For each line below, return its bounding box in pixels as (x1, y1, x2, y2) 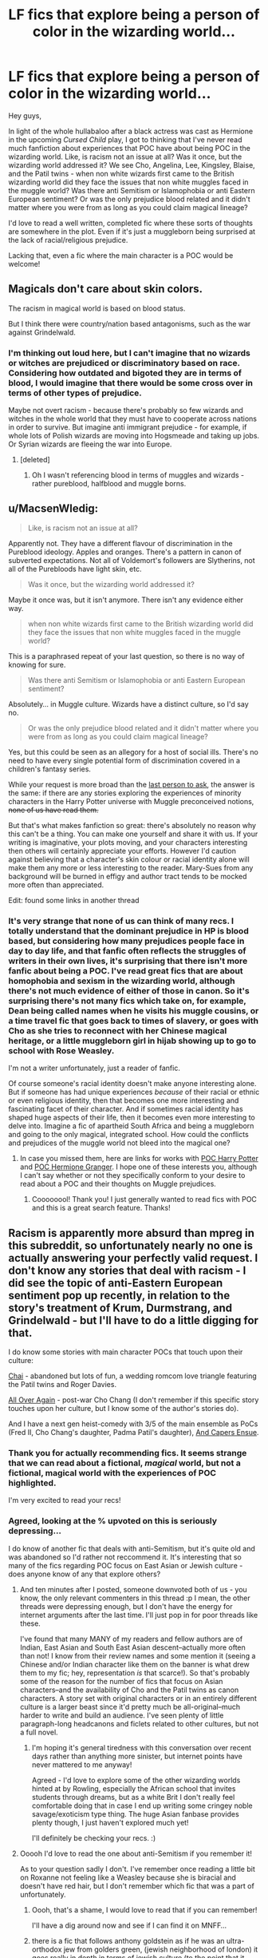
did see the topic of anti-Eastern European (8, 1276, 223, 1290)
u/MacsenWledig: (8, 501, 99, 516)
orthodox (31, 1944, 62, 1954)
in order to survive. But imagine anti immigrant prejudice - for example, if (8, 422, 247, 432)
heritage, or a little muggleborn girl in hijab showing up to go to (8, 1035, 257, 1046)
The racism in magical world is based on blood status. (8, 303, 186, 313)
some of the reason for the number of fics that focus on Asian (19, 1676, 223, 1686)
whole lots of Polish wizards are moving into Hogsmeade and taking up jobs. (8, 431, 260, 441)
